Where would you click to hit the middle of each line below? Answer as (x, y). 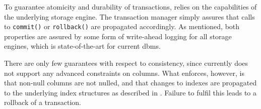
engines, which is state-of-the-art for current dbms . (82, 46)
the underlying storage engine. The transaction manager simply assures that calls (129, 16)
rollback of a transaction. (43, 102)
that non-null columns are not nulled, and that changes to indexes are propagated (130, 83)
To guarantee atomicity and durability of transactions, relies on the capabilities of (130, 7)
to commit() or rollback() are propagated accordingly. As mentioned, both (122, 26)
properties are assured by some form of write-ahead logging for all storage (118, 36)
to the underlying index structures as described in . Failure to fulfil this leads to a (130, 92)
